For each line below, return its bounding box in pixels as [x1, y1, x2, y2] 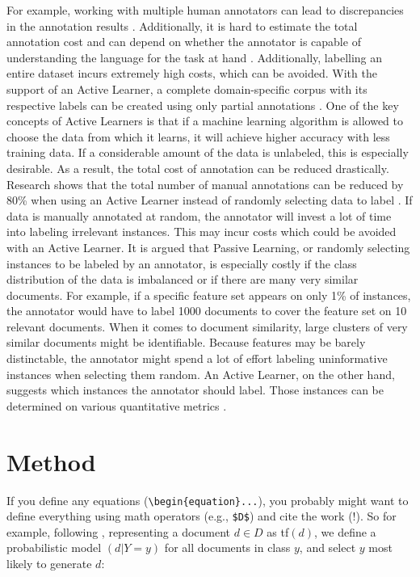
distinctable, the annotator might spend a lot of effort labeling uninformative [6, 350, 388, 367]
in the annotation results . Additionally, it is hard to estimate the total [6, 17, 358, 34]
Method [6, 444, 96, 478]
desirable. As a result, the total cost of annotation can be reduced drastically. [6, 159, 389, 176]
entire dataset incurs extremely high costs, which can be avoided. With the [6, 65, 377, 82]
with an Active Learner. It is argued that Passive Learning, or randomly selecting [6, 238, 410, 255]
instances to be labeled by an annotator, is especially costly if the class [6, 255, 357, 272]
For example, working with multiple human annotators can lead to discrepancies [6, 2, 404, 18]
